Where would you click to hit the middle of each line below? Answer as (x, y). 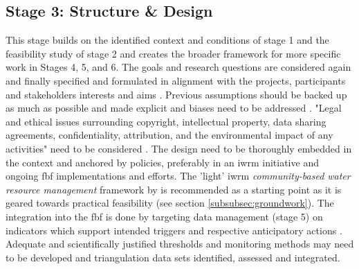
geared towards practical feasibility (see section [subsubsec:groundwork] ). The (170, 203)
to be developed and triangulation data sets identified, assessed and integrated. (173, 257)
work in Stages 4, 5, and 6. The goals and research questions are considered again (178, 67)
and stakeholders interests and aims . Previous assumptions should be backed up (176, 94)
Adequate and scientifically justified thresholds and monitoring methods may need (180, 244)
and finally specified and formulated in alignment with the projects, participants (176, 80)
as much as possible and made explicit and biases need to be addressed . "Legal (174, 108)
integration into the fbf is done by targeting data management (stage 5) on (164, 216)
